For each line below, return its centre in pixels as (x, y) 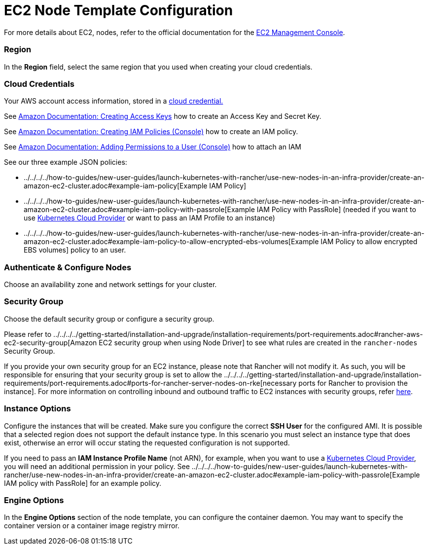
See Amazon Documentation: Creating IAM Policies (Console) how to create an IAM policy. (151, 132)
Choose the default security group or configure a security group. (109, 319)
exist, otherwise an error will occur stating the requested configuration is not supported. (147, 442)
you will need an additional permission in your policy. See (97, 466)
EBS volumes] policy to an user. (75, 250)
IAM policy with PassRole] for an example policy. (83, 483)
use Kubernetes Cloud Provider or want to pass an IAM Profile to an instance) (149, 218)
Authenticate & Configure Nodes (68, 267)
